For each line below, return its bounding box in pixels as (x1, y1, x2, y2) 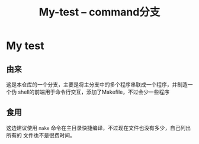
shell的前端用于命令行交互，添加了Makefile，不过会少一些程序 (17, 88, 170, 95)
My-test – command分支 (38, 5, 161, 19)
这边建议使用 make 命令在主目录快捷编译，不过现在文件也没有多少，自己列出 (6, 124, 191, 131)
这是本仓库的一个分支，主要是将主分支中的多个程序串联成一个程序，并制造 (6, 81, 188, 88)
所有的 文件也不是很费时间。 (6, 132, 75, 139)
